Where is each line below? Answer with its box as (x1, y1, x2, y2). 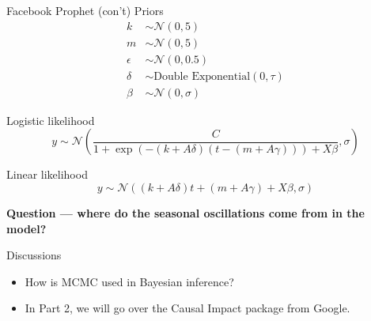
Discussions (6, 247, 62, 263)
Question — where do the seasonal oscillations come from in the (6, 204, 365, 221)
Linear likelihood (6, 166, 88, 183)
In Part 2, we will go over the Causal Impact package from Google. (25, 300, 350, 316)
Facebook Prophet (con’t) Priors (6, 2, 164, 18)
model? (6, 220, 47, 236)
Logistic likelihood (6, 111, 95, 128)
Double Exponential (153, 70, 251, 82)
